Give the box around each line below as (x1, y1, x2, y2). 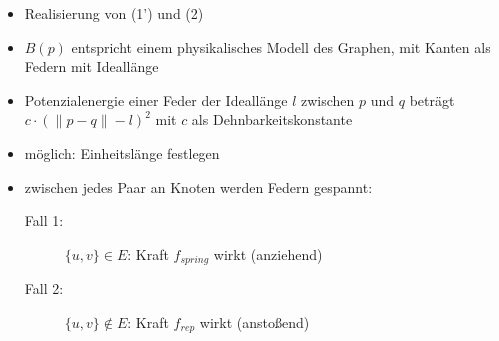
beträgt (409, 89, 455, 110)
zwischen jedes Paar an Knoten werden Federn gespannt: (24, 176, 373, 197)
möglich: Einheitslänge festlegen (24, 142, 220, 163)
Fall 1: (24, 210, 64, 231)
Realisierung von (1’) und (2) (24, 3, 204, 23)
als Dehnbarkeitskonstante (191, 109, 353, 130)
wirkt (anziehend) (213, 243, 323, 264)
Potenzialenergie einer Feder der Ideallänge (24, 89, 288, 110)
